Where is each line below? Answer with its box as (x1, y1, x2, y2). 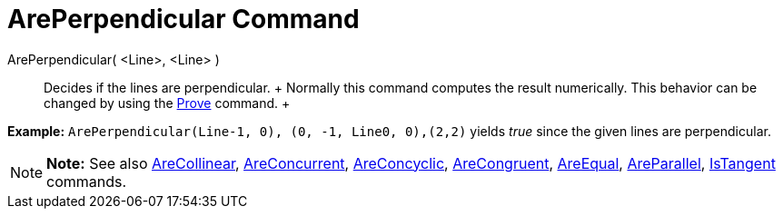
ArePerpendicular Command (7, 4, 360, 34)
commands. (46, 172, 127, 191)
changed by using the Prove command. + (44, 94, 291, 111)
